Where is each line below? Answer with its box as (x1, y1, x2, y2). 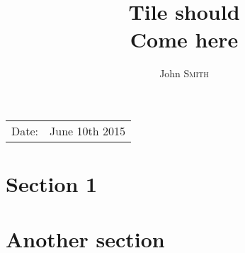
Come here (130, 25, 239, 54)
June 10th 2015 (50, 122, 125, 139)
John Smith (159, 66, 209, 81)
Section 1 (6, 169, 98, 198)
